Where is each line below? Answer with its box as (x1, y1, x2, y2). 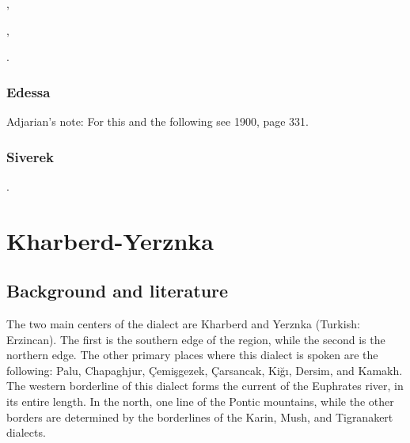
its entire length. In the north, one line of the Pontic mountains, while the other (6, 392, 394, 409)
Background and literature (6, 278, 229, 303)
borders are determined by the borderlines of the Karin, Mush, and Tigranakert (6, 408, 393, 425)
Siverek (6, 146, 55, 166)
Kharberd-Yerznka (6, 224, 214, 256)
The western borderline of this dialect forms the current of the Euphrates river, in (6, 377, 404, 394)
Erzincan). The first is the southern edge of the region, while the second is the (6, 331, 385, 347)
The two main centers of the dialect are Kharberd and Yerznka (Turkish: (6, 315, 360, 331)
